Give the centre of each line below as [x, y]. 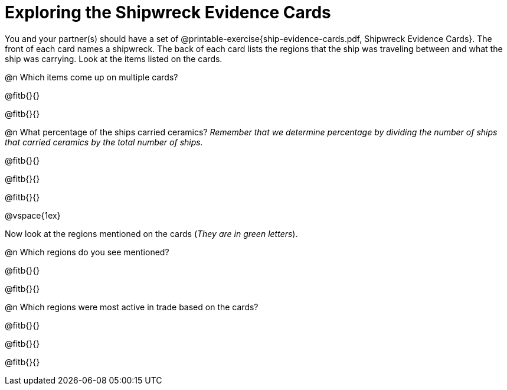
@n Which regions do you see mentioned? [87, 252]
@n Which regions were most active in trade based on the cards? [132, 307]
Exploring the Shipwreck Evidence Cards [168, 12]
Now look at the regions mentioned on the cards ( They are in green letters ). [151, 233]
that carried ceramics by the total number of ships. [104, 142]
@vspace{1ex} [33, 215]
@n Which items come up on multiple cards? [91, 77]
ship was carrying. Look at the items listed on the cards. [114, 58]
